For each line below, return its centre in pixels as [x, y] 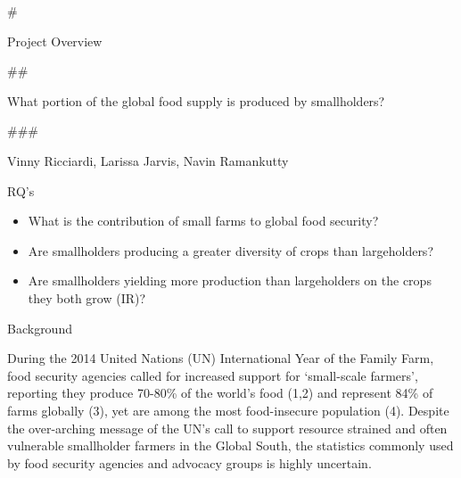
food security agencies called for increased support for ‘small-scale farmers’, [213, 375]
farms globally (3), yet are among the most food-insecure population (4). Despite [228, 410]
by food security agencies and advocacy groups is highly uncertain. [189, 462]
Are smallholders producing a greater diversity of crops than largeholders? [230, 250]
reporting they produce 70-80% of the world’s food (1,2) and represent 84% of [220, 393]
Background [40, 328]
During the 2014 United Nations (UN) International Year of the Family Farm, [221, 358]
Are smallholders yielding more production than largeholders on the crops [230, 280]
